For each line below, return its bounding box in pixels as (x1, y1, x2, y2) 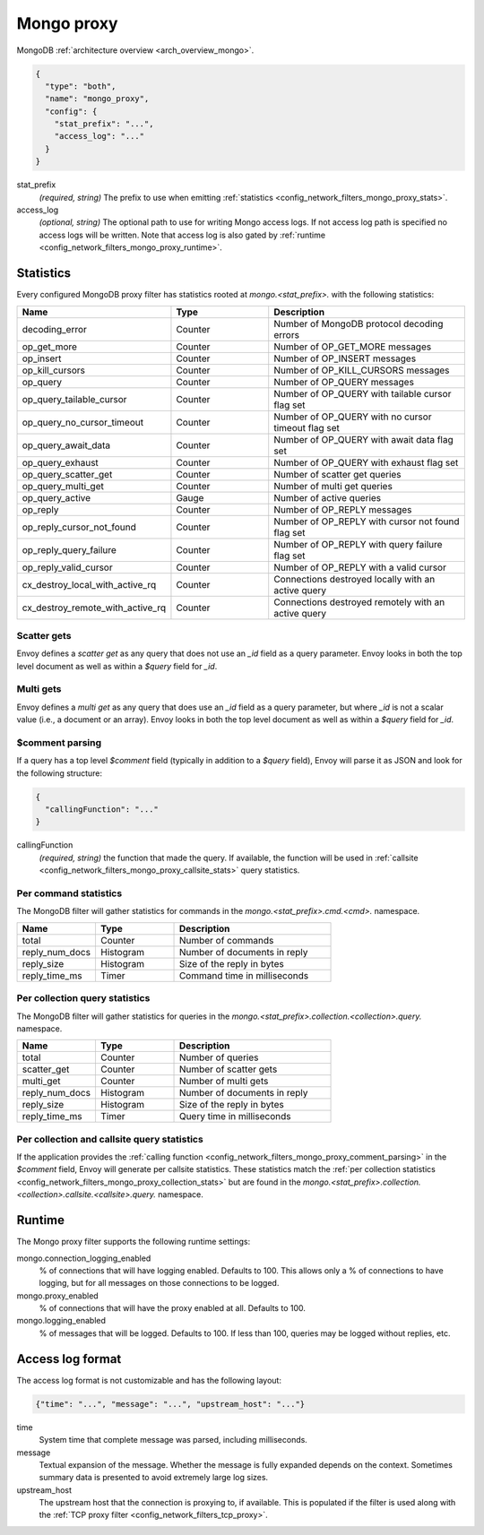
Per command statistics (16, 887, 123, 900)
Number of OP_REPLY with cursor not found (273, 515, 461, 528)
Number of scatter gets (178, 1063, 278, 1075)
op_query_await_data (22, 439, 111, 452)
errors (273, 328, 300, 341)
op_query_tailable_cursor (22, 392, 127, 405)
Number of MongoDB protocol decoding (273, 317, 444, 330)
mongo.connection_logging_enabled (16, 1253, 151, 1263)
